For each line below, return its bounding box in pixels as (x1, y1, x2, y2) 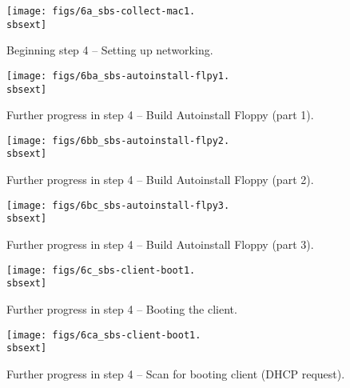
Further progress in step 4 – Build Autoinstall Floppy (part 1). (6, 106, 314, 123)
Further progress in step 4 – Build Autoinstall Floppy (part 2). (6, 171, 314, 188)
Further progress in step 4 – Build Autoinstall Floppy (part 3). (6, 236, 314, 253)
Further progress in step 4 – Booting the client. (6, 300, 237, 317)
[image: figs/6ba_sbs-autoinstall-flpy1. (6, 70, 230, 82)
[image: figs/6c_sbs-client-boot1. (6, 264, 196, 276)
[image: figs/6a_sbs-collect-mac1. (6, 6, 196, 17)
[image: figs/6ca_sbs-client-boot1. (6, 329, 201, 341)
